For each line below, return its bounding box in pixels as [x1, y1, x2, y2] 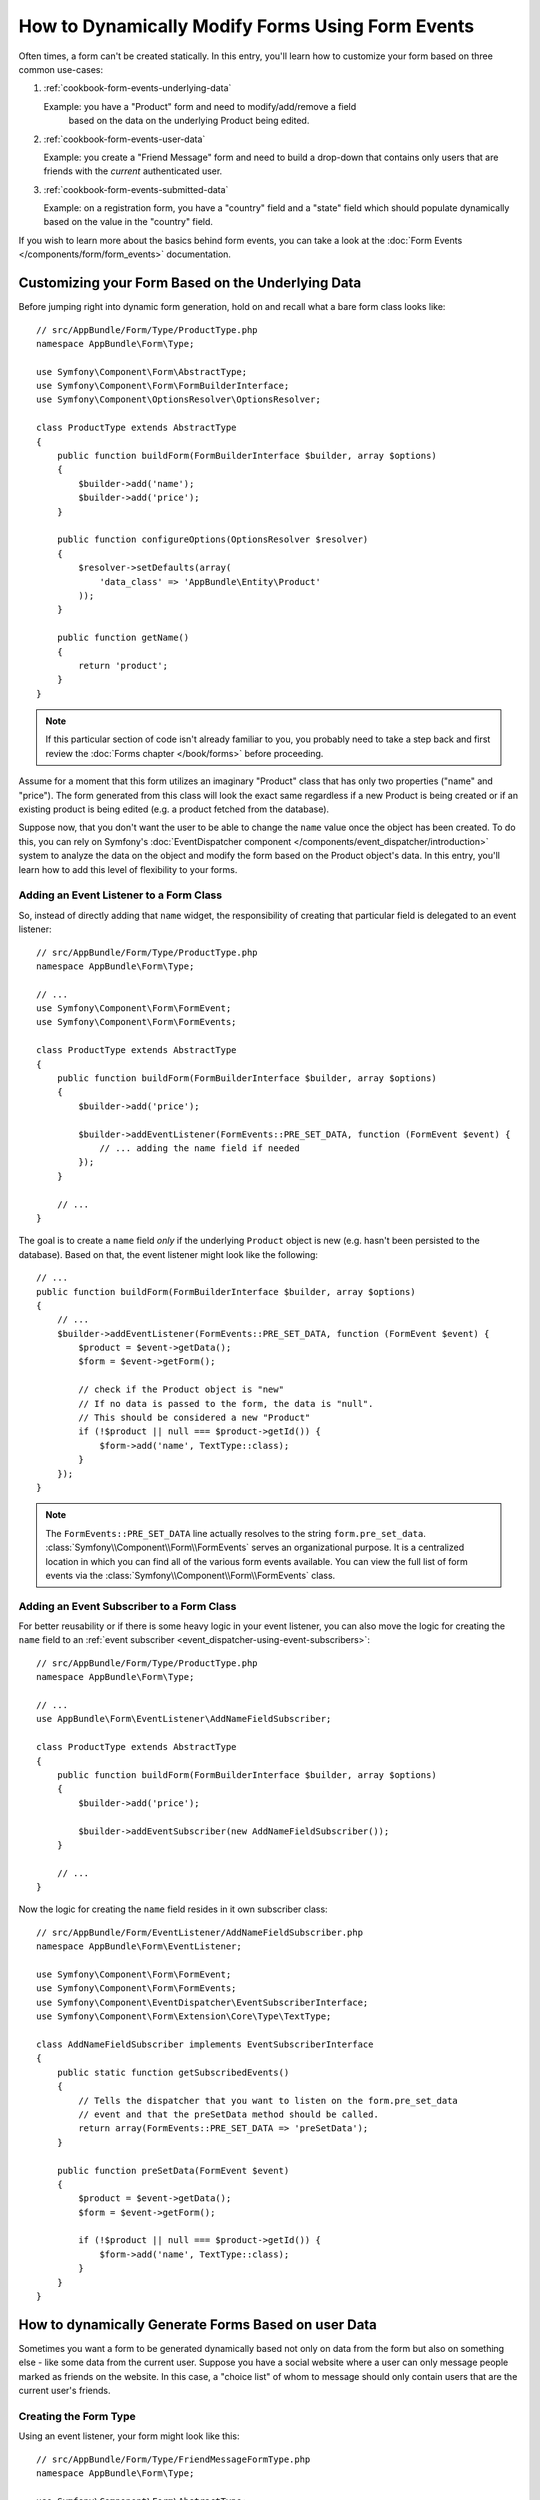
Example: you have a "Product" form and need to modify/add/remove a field [43, 100, 357, 112]
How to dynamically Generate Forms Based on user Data [18, 2316, 377, 2333]
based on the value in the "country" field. [43, 216, 214, 228]
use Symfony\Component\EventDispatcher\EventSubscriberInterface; [36, 1996, 369, 2008]
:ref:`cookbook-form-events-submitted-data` [43, 183, 229, 195]
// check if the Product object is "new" [78, 1384, 285, 1395]
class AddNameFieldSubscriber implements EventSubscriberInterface [36, 2039, 374, 2050]
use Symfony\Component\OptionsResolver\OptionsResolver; [36, 394, 322, 405]
